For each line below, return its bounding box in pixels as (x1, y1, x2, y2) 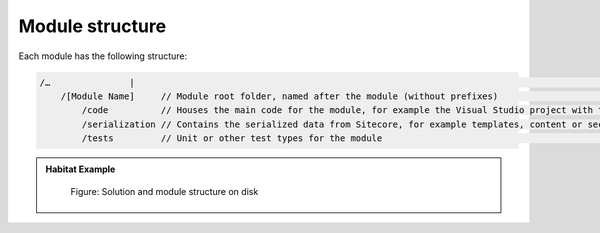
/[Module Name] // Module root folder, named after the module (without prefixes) (60, 90, 499, 102)
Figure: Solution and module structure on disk (70, 186, 259, 198)
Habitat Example (45, 163, 116, 175)
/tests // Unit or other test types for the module (81, 133, 383, 144)
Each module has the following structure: (18, 50, 188, 62)
